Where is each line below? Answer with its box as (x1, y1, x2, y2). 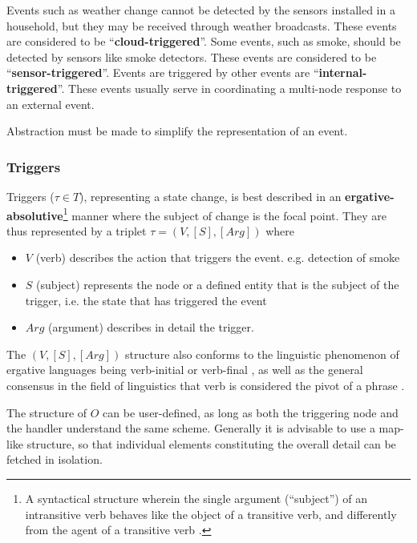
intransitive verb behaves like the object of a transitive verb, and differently (25, 505, 397, 522)
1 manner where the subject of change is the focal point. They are (63, 204, 387, 223)
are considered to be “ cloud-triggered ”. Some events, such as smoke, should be (6, 33, 401, 50)
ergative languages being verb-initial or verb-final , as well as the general (6, 361, 363, 378)
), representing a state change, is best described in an (79, 187, 342, 204)
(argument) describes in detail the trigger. (47, 319, 254, 336)
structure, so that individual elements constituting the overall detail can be (26, 435, 396, 452)
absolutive (6, 207, 63, 223)
